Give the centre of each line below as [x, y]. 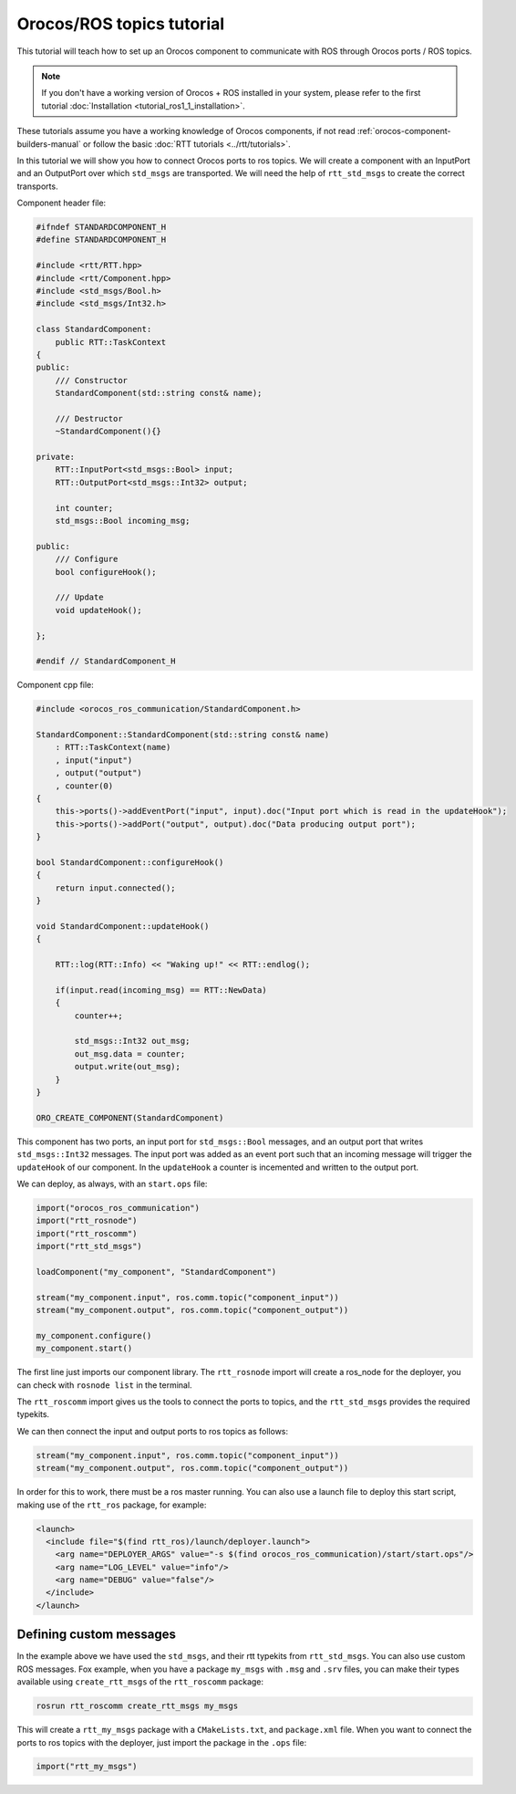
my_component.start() [84, 1349]
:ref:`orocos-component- [404, 131]
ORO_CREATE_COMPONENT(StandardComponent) [130, 1117]
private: [56, 457]
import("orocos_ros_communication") [118, 1208]
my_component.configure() [94, 1335]
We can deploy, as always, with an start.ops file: [112, 1184]
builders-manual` [49, 144]
